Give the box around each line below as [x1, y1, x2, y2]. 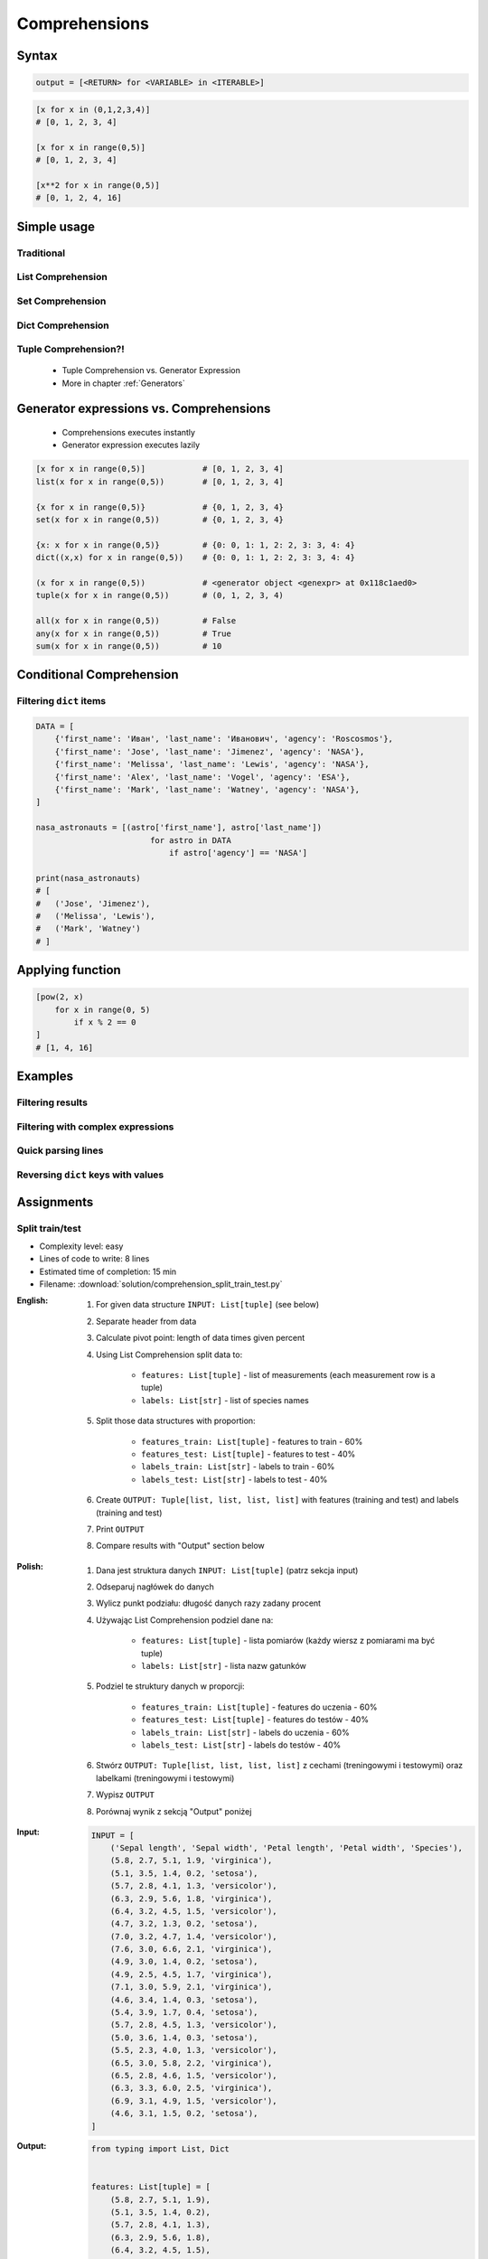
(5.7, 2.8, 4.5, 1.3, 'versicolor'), [109, 2020, 277, 2030]
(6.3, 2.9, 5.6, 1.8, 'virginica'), [109, 1893, 273, 1904]
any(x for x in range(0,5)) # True [35, 628, 232, 639]
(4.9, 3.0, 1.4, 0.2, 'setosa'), [109, 1956, 258, 1967]
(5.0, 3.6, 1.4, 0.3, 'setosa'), [109, 2032, 258, 2042]
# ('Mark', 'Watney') [35, 923, 142, 934]
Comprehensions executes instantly [61, 427, 196, 438]
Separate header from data [96, 1316, 197, 1326]
